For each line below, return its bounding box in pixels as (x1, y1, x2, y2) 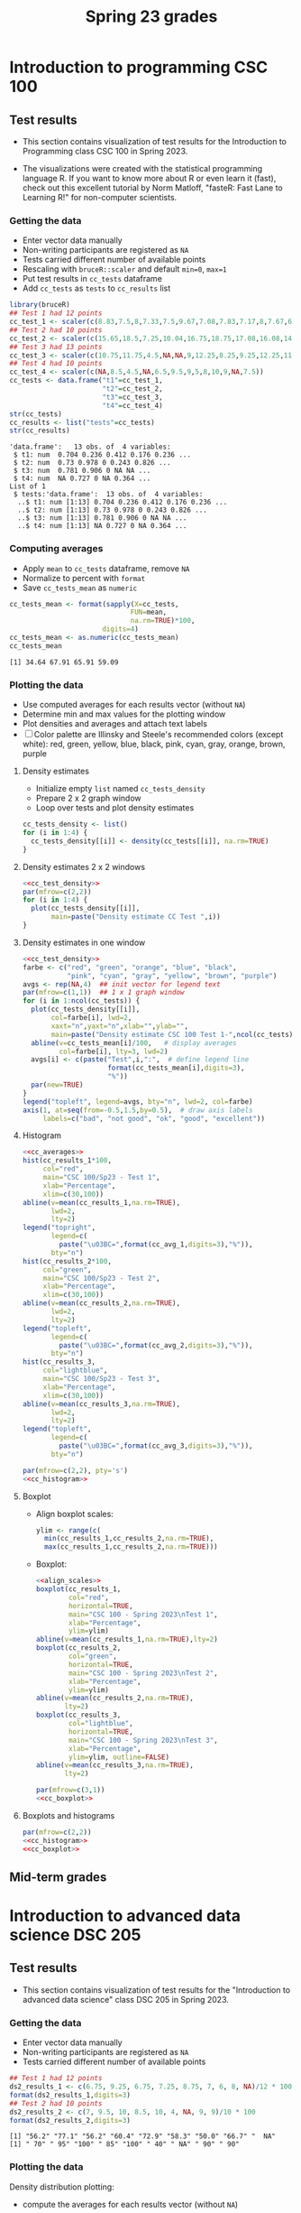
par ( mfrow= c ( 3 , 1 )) (35, 1785, 105, 1795)
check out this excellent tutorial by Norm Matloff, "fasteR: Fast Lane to (22, 182, 283, 193)
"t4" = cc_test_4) (102, 401, 164, 410)
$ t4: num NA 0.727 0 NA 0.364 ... (13, 474, 151, 484)
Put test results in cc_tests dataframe (22, 273, 162, 284)
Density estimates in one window (22, 937, 146, 948)
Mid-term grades (9, 1869, 107, 1884)
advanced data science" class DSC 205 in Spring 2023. (22, 1994, 230, 2005)
